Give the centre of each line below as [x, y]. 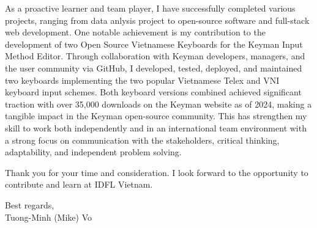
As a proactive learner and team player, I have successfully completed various [150, 8]
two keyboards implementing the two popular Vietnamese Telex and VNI [142, 80]
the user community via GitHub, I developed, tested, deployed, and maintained [154, 68]
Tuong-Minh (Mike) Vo [48, 217]
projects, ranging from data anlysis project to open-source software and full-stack [157, 20]
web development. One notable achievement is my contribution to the [135, 32]
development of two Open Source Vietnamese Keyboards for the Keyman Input [154, 44]
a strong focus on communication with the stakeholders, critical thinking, [142, 140]
